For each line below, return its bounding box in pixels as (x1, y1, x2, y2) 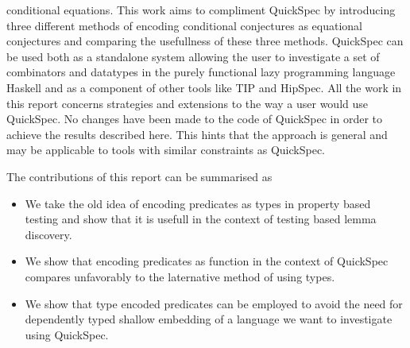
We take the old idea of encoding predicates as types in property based (25, 195, 371, 211)
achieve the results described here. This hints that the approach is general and (6, 126, 388, 142)
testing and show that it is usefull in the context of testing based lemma (25, 211, 377, 227)
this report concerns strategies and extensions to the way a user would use (6, 95, 368, 111)
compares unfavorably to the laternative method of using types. (25, 268, 335, 284)
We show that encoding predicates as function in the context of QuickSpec (25, 253, 389, 269)
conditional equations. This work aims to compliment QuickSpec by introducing (6, 2, 396, 17)
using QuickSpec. (25, 326, 109, 342)
